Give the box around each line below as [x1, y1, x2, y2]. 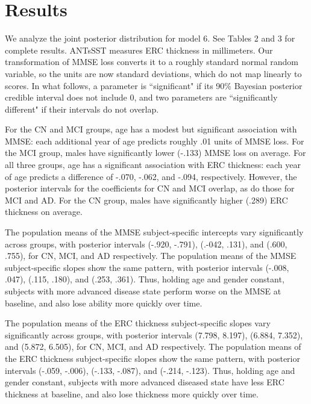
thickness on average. [5, 205, 83, 218]
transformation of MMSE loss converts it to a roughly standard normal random [5, 55, 299, 68]
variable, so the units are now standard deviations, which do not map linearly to [5, 67, 302, 79]
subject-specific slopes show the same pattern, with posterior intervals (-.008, [5, 261, 289, 273]
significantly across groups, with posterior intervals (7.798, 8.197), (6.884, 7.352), [5, 328, 303, 341]
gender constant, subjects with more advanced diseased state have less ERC [5, 376, 284, 388]
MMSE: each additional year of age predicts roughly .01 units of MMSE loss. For [5, 134, 304, 147]
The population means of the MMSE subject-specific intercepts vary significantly [5, 226, 304, 238]
